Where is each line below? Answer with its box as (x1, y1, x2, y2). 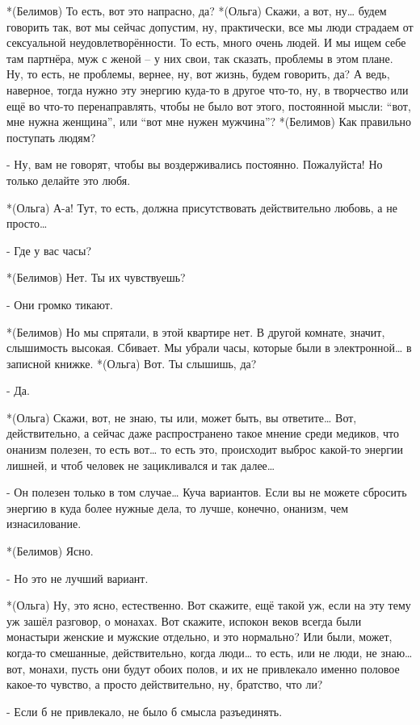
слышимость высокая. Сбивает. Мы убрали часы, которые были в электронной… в (6, 339, 412, 356)
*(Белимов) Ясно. (6, 543, 94, 559)
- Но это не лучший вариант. (6, 569, 149, 586)
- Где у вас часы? (6, 241, 92, 258)
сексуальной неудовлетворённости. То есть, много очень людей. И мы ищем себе (6, 34, 406, 51)
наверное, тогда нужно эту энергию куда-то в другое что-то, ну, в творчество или (6, 81, 409, 98)
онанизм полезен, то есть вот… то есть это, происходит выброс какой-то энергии (6, 441, 403, 458)
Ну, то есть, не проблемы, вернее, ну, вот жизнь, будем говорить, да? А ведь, (6, 65, 390, 82)
